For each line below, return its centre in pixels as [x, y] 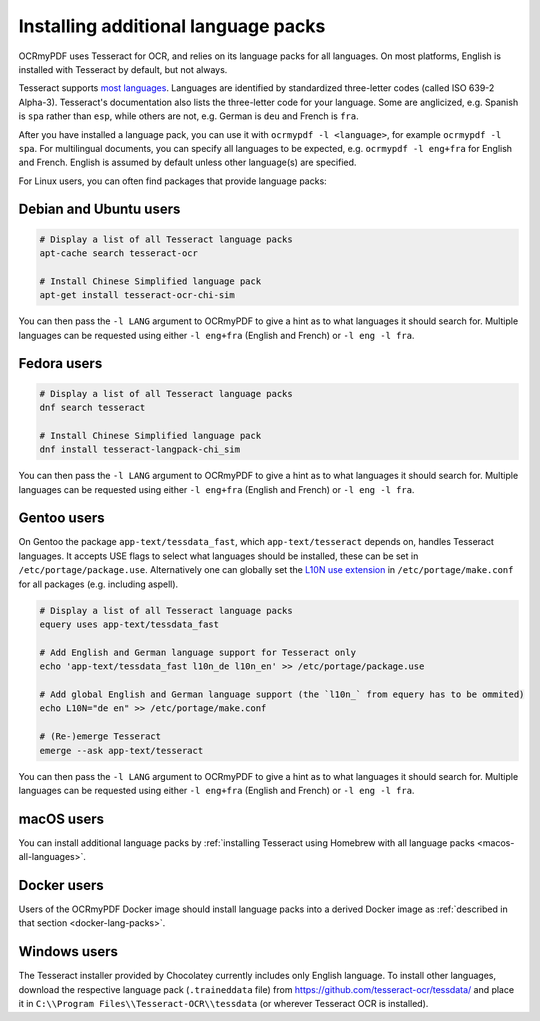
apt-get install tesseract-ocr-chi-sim [137, 295]
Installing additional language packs [172, 26]
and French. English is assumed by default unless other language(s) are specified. [187, 162]
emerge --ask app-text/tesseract [121, 750]
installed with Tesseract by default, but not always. [123, 69]
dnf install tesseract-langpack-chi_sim [139, 449]
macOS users [61, 818]
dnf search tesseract [92, 407]
